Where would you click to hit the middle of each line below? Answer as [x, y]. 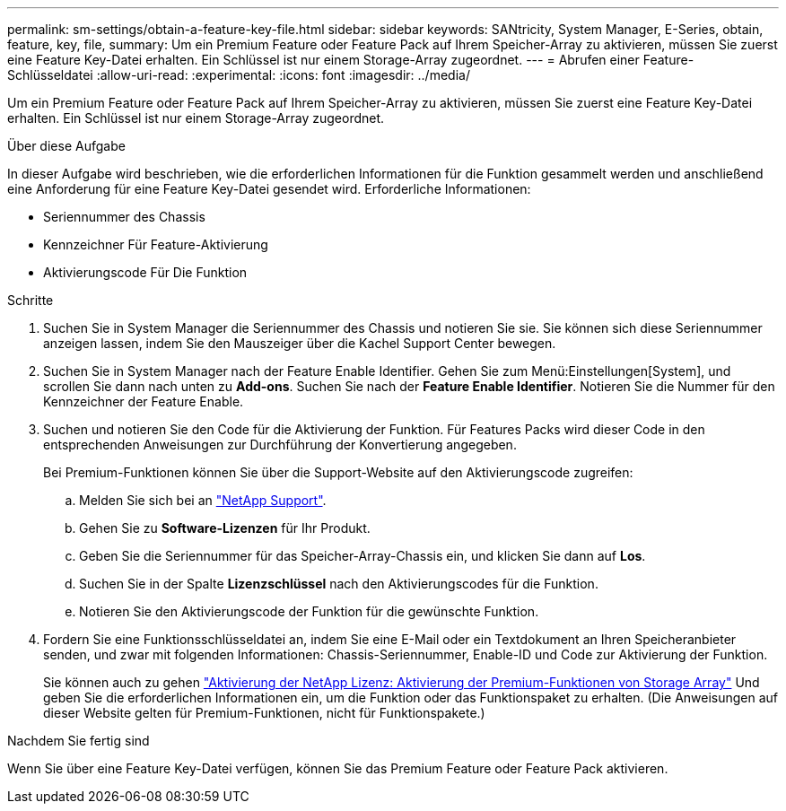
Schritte [31, 300]
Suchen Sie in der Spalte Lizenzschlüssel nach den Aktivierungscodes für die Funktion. [339, 584]
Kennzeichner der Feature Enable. [144, 401]
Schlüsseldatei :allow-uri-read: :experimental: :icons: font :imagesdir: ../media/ [239, 75]
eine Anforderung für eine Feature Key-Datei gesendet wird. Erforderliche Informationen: [269, 189]
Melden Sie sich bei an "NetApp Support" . [203, 500]
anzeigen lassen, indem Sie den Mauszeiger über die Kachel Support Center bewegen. [300, 343]
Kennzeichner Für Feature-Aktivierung [156, 244]
